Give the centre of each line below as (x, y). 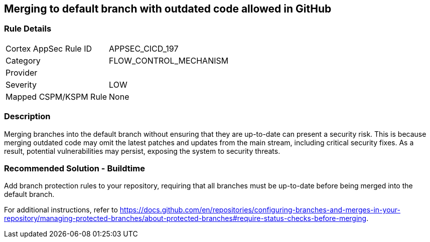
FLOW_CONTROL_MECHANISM (169, 60)
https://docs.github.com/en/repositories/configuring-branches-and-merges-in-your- (260, 210)
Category (23, 60)
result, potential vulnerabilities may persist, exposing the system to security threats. (142, 151)
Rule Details (28, 29)
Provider (22, 72)
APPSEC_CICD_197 (144, 48)
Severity (21, 84)
